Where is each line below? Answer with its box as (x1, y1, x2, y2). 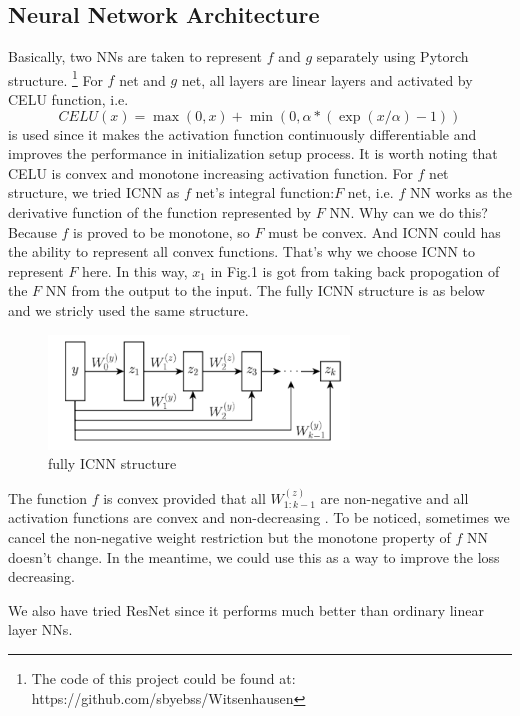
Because (8, 221, 57, 242)
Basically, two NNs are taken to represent (8, 46, 263, 67)
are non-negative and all (320, 487, 469, 508)
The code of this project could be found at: (31, 667, 296, 688)
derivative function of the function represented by (8, 202, 312, 223)
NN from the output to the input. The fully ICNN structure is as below (45, 280, 485, 301)
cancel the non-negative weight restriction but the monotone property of (8, 526, 451, 547)
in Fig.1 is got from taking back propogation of (210, 260, 500, 281)
